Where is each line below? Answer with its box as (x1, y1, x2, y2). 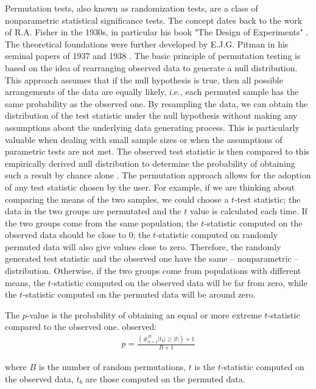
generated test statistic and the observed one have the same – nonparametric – (5, 252, 299, 265)
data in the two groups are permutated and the (5, 205, 181, 217)
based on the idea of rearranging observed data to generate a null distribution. (5, 61, 298, 74)
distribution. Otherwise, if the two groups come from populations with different (5, 264, 301, 277)
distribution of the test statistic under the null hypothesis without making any (5, 109, 298, 122)
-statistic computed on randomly (156, 228, 278, 241)
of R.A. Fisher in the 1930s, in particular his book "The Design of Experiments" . (5, 26, 309, 38)
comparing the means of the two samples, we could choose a (5, 192, 229, 205)
